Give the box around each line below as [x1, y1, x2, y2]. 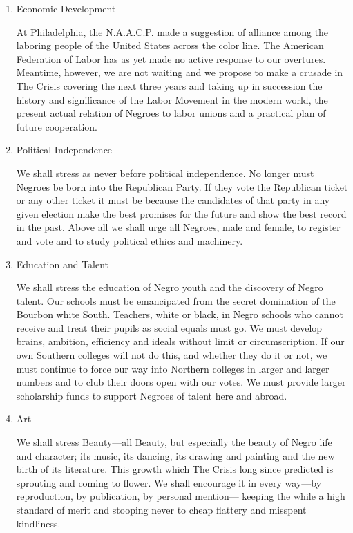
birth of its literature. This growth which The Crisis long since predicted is [16, 462, 334, 476]
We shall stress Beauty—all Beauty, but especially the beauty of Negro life [16, 435, 332, 449]
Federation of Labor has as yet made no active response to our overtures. [16, 51, 326, 66]
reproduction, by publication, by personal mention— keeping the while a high [16, 489, 345, 503]
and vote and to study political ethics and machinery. [16, 233, 243, 247]
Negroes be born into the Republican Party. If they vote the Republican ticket [16, 179, 348, 194]
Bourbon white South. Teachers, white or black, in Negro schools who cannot [16, 307, 343, 321]
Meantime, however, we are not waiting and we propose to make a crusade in [16, 65, 343, 80]
